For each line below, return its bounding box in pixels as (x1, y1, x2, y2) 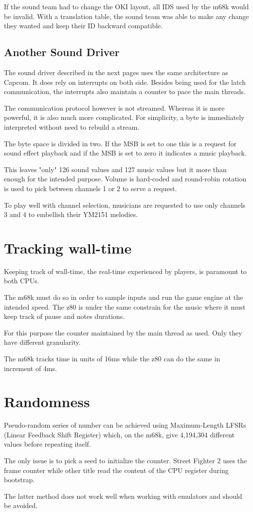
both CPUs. (4, 276, 39, 286)
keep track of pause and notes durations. (4, 311, 125, 321)
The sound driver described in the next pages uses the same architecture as (4, 67, 228, 77)
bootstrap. (4, 474, 35, 485)
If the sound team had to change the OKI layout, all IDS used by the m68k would (4, 1, 249, 11)
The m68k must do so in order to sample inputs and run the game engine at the (4, 292, 243, 302)
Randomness (4, 392, 90, 412)
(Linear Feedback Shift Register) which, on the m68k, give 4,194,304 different (4, 429, 235, 439)
